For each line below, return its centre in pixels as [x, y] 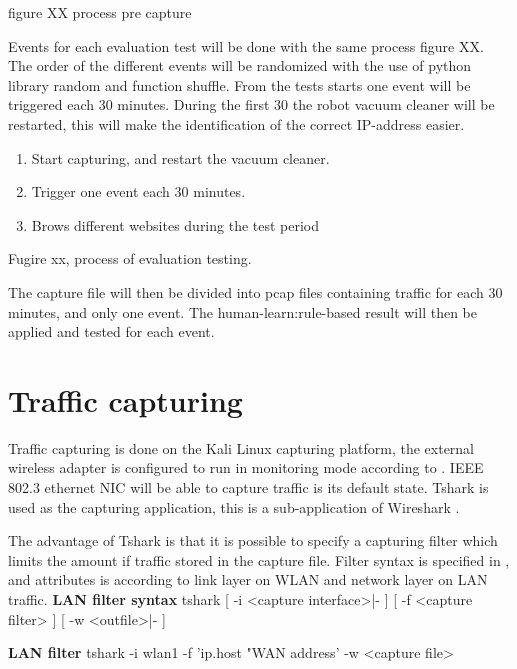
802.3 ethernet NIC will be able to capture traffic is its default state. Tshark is [248, 487]
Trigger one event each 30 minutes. [138, 191]
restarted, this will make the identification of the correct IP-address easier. [236, 123]
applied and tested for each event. [111, 331]
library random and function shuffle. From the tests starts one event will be [239, 84]
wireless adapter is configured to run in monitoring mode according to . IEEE [246, 467]
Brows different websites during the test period [175, 224]
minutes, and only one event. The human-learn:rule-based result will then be [242, 311]
